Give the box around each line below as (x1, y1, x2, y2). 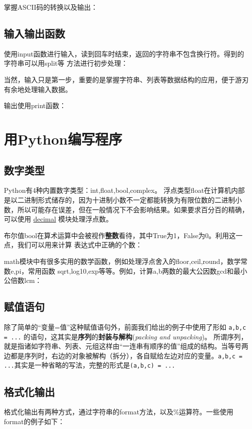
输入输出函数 (4, 25, 65, 40)
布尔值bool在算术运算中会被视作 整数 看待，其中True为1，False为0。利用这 (4, 230, 236, 240)
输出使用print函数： (4, 100, 67, 111)
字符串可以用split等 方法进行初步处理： (4, 58, 128, 68)
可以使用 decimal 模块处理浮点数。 (4, 214, 113, 224)
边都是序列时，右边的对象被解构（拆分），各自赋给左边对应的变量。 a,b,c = (4, 350, 243, 360)
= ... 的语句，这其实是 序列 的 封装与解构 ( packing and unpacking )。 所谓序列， (4, 331, 248, 341)
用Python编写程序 (4, 129, 122, 149)
